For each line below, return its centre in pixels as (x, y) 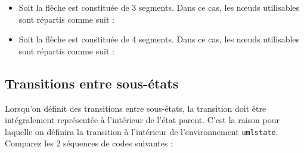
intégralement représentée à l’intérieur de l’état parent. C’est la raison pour (142, 120)
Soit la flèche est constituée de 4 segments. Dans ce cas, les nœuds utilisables (159, 39)
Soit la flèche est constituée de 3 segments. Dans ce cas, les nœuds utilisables (159, 7)
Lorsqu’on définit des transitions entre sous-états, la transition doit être (136, 108)
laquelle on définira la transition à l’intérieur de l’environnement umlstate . (142, 131)
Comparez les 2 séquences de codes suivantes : (89, 143)
